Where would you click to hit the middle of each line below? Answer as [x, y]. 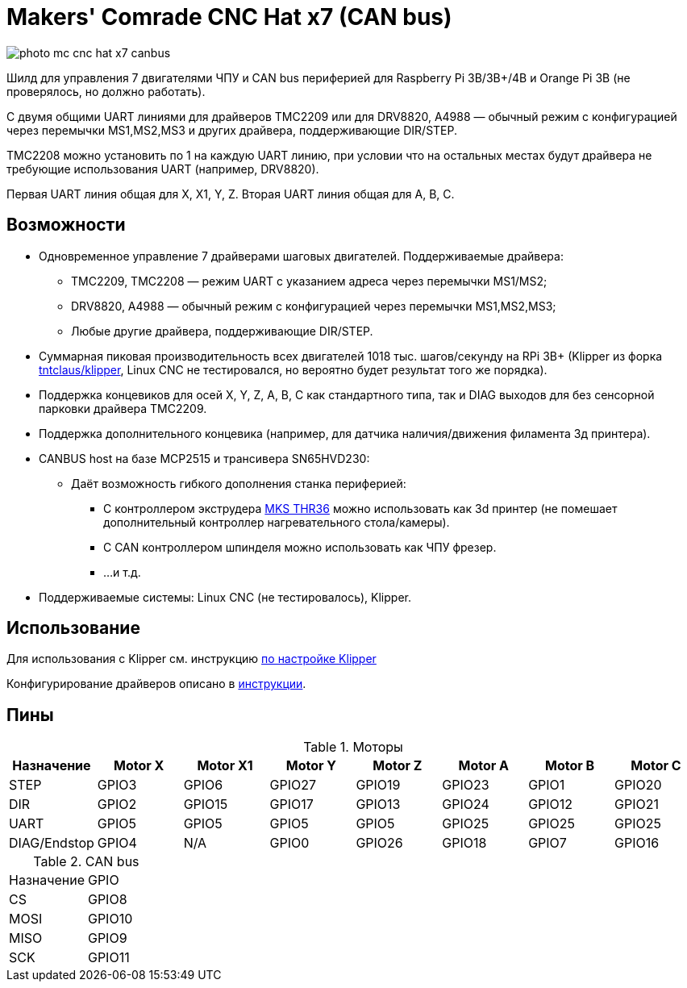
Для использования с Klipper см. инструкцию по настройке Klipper [192, 659]
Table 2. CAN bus [86, 862]
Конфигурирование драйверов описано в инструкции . [156, 684]
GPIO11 [108, 958]
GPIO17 [291, 805]
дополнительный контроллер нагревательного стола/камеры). [277, 522]
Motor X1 [225, 766]
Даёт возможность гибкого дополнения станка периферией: [239, 483]
